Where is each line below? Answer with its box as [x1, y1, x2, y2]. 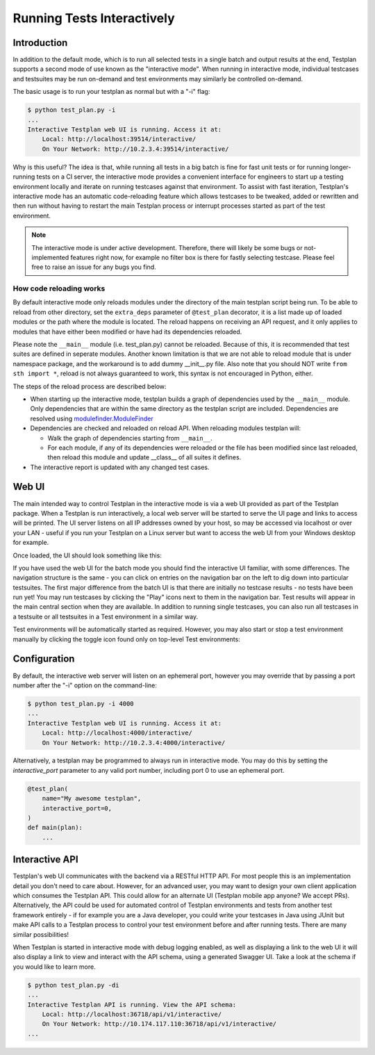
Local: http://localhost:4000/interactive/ [42, 729, 192, 737]
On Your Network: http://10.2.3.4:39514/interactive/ [42, 145, 229, 153]
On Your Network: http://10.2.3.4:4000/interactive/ [42, 739, 226, 746]
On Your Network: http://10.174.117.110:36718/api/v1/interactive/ [42, 1020, 277, 1028]
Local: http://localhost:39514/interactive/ [42, 136, 197, 143]
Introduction [12, 37, 68, 49]
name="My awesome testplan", [42, 794, 142, 803]
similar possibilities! [12, 930, 69, 938]
